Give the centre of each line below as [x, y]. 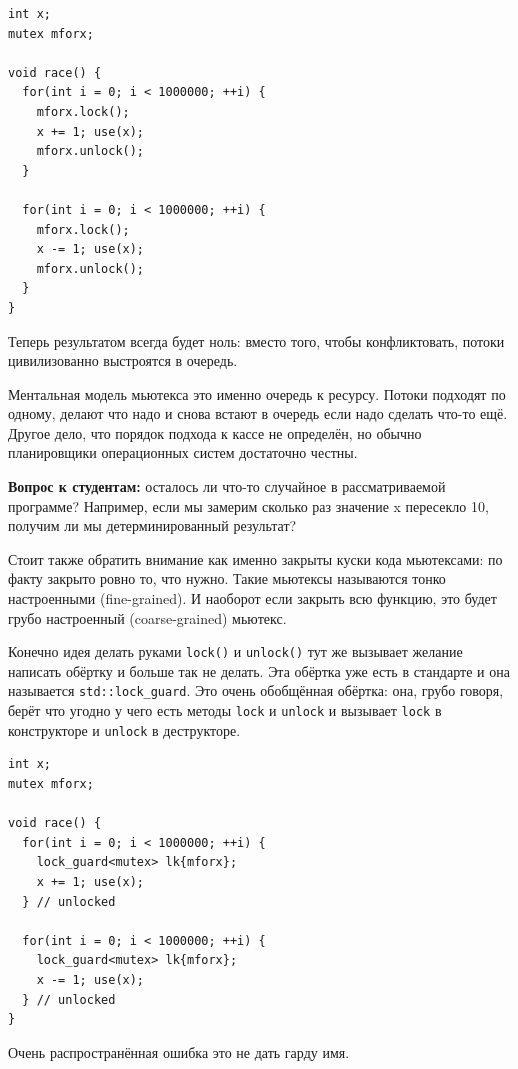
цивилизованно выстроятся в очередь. [123, 360]
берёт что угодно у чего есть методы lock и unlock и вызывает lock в [225, 710]
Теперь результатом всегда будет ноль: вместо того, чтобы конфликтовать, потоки [256, 340]
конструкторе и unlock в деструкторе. [124, 729]
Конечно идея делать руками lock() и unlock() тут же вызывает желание [235, 651]
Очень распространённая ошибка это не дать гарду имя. [179, 1051]
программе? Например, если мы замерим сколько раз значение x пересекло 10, [248, 505]
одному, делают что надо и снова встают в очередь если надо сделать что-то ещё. [258, 413]
